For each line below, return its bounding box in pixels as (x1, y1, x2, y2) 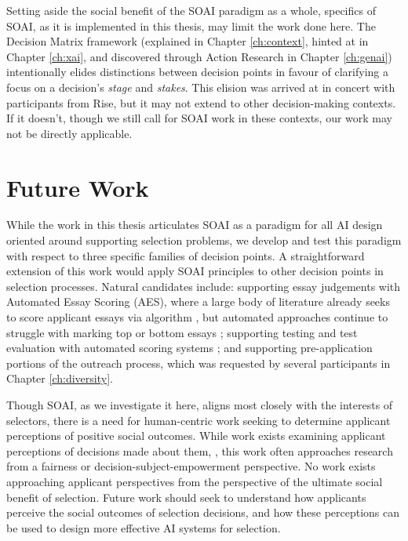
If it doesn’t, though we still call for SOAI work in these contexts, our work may (6, 110, 393, 126)
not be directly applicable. (6, 125, 133, 141)
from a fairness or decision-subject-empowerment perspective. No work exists (6, 458, 376, 474)
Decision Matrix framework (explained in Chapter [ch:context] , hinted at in (6, 33, 369, 49)
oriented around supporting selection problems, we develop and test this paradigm (6, 232, 402, 249)
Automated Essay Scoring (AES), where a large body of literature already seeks (6, 293, 390, 310)
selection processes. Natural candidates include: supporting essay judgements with (6, 278, 401, 294)
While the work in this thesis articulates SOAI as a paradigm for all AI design (6, 216, 383, 233)
